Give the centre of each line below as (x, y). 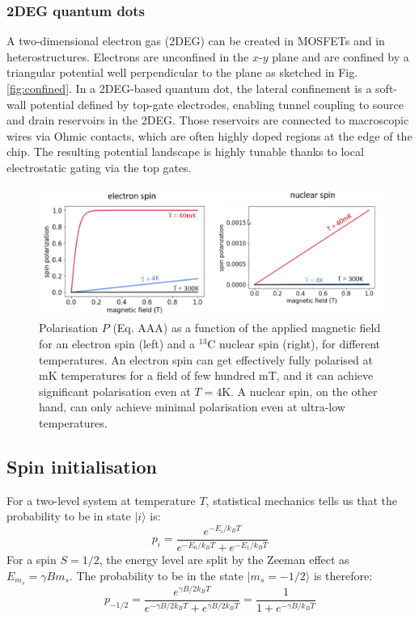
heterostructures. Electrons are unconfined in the (128, 56)
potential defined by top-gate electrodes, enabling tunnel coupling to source (217, 104)
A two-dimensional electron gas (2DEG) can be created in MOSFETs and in (196, 41)
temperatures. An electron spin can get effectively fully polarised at (206, 359)
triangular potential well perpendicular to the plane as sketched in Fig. (182, 72)
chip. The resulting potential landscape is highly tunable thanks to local (185, 152)
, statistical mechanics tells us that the (302, 500)
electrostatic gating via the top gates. (99, 167)
